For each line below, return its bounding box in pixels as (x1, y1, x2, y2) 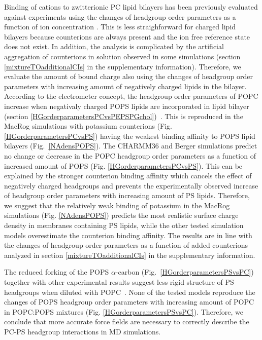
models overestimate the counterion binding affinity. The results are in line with (4, 230, 252, 240)
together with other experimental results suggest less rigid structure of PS (4, 277, 234, 287)
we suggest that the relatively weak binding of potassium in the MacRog (4, 200, 230, 210)
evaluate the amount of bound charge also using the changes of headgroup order (4, 71, 253, 82)
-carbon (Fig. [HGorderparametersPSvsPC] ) (115, 267, 254, 277)
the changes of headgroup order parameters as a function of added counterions (4, 240, 248, 250)
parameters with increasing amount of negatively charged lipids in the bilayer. (4, 81, 247, 91)
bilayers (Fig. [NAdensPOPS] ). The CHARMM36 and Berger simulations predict (4, 140, 257, 151)
